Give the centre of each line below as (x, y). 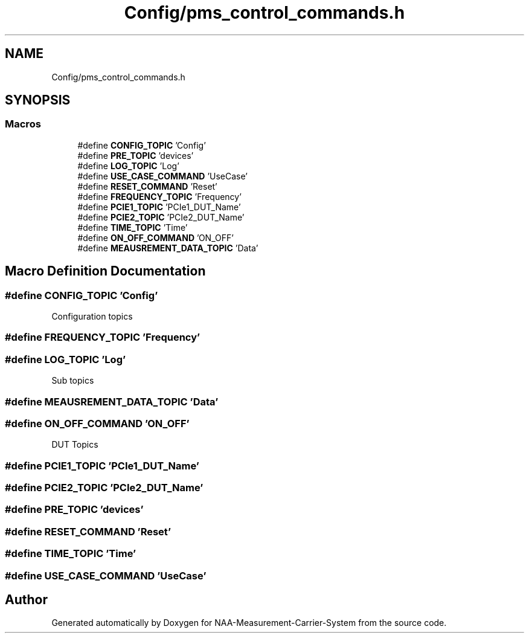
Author (26, 599)
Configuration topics (92, 317)
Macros (23, 124)
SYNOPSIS (38, 100)
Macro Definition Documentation (105, 271)
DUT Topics (75, 445)
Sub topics (73, 381)
